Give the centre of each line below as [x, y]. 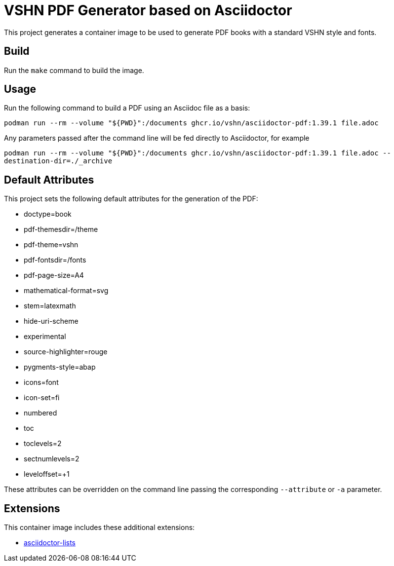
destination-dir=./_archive [58, 161]
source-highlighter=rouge [66, 352]
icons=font [41, 382]
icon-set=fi [42, 398]
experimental [45, 337]
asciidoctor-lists [50, 543]
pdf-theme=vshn [51, 245]
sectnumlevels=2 [52, 459]
